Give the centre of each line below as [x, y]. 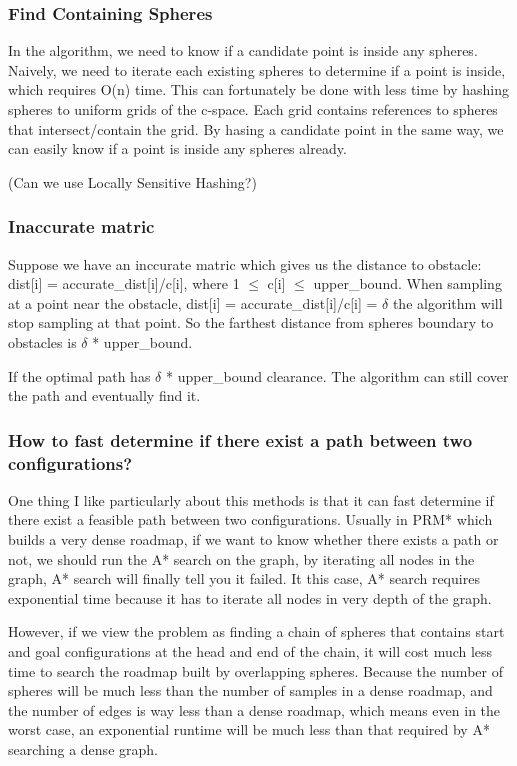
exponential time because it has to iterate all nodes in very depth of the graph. [250, 597]
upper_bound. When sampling [407, 283]
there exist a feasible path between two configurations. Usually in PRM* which [250, 519]
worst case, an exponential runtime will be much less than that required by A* [249, 729]
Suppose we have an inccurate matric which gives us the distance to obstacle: [245, 263]
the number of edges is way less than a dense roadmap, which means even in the [254, 709]
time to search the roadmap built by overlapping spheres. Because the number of [255, 670]
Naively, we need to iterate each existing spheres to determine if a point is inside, [257, 69]
